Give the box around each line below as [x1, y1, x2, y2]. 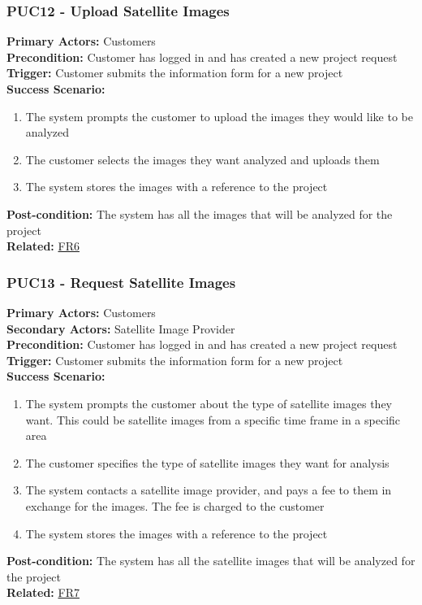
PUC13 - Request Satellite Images [6, 272, 236, 292]
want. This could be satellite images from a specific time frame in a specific [25, 411, 401, 428]
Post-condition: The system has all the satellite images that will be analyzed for [6, 552, 416, 569]
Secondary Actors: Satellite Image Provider [6, 320, 235, 337]
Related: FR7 [6, 584, 80, 601]
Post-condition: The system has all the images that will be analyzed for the [6, 205, 393, 222]
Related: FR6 [6, 237, 80, 255]
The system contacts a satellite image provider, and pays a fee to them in [25, 481, 392, 498]
